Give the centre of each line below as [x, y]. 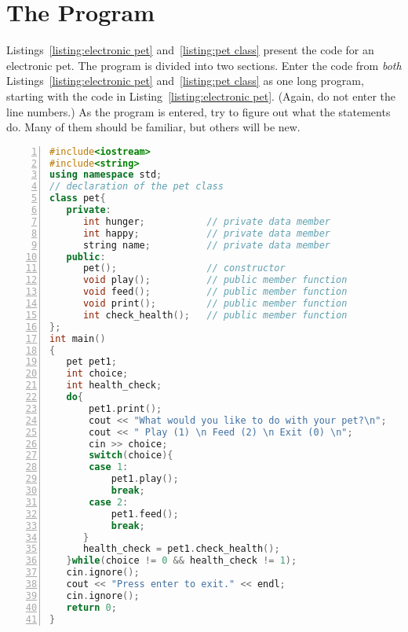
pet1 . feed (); [145, 514]
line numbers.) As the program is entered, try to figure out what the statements [199, 111]
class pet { [78, 198]
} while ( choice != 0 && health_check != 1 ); [182, 561]
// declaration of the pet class [137, 187]
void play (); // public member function [215, 280]
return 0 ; [91, 607]
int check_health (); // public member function [215, 315]
